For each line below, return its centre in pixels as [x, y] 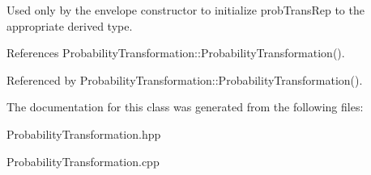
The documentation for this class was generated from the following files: [185, 107]
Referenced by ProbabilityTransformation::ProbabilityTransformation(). [185, 79]
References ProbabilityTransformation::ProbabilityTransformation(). [176, 53]
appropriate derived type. [70, 25]
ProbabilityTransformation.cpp [83, 161]
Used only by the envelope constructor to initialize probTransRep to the [185, 10]
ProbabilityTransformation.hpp [84, 133]
